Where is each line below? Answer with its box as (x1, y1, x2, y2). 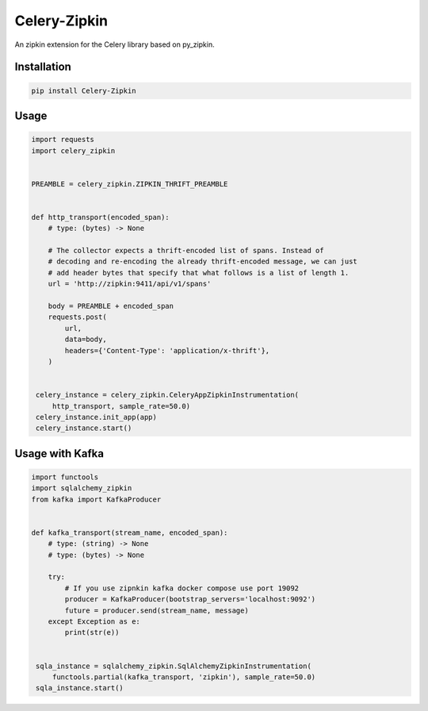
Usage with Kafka (14, 447, 105, 460)
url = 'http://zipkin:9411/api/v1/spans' (48, 279, 212, 289)
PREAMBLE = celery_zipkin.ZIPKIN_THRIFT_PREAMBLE (31, 179, 228, 188)
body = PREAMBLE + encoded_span (48, 302, 174, 310)
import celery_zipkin (31, 146, 116, 155)
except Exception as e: (48, 617, 140, 626)
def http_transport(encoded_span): (31, 213, 170, 221)
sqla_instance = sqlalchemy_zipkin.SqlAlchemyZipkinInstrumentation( (36, 661, 312, 671)
